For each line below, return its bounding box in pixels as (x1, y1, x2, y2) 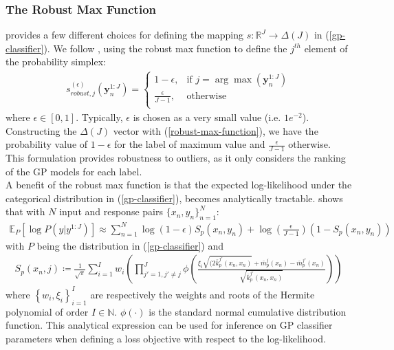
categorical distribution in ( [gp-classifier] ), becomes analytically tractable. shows (6, 190, 343, 205)
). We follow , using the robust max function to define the (43, 41, 287, 55)
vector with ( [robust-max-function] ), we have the (113, 123, 318, 138)
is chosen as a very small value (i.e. (133, 109, 281, 124)
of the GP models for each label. (6, 164, 142, 178)
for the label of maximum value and (114, 137, 265, 151)
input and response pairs (59, 204, 163, 219)
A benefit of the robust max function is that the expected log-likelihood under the (6, 177, 352, 192)
